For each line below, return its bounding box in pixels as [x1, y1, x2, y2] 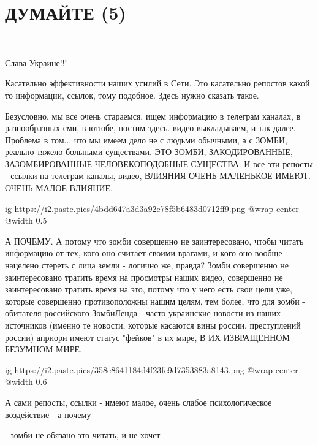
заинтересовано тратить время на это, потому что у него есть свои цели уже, [5, 283, 292, 295]
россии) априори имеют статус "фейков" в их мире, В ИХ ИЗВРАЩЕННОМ [5, 330, 290, 343]
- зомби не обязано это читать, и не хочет [5, 428, 161, 441]
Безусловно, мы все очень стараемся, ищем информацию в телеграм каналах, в [5, 109, 301, 122]
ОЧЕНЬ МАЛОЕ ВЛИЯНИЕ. [5, 181, 113, 194]
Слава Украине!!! [5, 56, 67, 69]
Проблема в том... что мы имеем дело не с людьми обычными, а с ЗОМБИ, [5, 133, 287, 146]
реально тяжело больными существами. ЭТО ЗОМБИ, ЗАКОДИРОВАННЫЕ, [5, 145, 293, 158]
